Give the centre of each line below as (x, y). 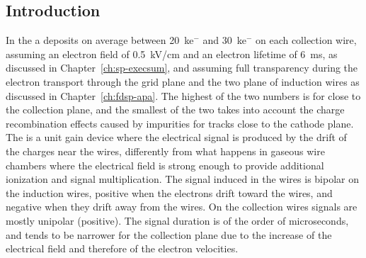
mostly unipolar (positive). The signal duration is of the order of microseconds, (177, 220)
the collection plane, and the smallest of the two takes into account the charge (175, 110)
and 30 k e (224, 40)
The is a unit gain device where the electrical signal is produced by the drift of (176, 137)
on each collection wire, (306, 40)
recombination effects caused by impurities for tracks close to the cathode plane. (180, 123)
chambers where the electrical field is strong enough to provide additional (165, 165)
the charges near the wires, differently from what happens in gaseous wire (165, 151)
